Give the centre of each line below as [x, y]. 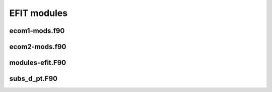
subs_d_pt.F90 [33, 79]
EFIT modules [39, 13]
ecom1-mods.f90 [37, 31]
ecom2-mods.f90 [38, 47]
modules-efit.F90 [38, 63]
